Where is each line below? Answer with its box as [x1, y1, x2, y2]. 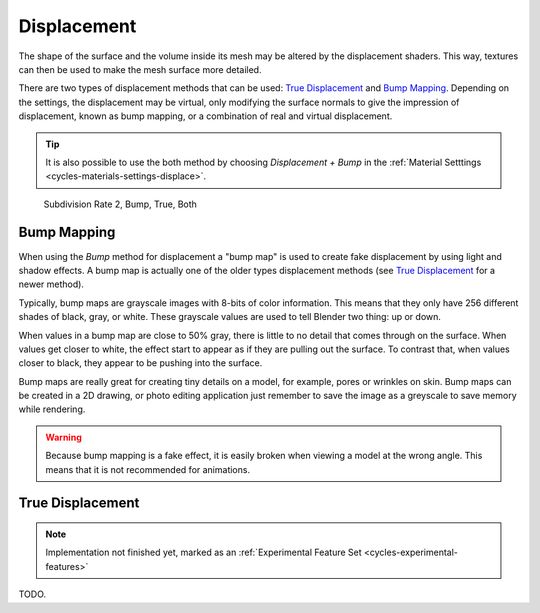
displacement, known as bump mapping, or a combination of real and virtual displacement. [18, 110, 393, 122]
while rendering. [18, 403, 86, 415]
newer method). [18, 278, 85, 290]
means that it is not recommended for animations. [45, 463, 250, 475]
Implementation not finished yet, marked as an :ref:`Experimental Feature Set [45, 546, 362, 559]
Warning [45, 431, 82, 443]
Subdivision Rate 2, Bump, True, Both [43, 198, 197, 210]
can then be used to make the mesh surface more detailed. [18, 63, 262, 75]
